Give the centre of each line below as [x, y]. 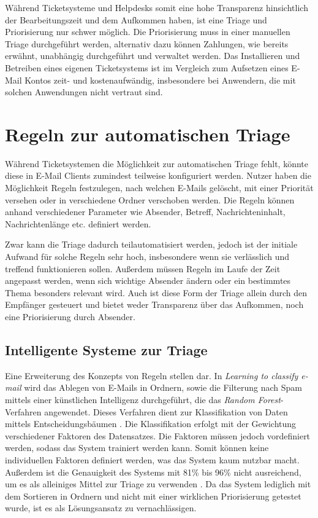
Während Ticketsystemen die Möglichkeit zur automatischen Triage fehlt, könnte [157, 163]
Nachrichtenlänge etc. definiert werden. [78, 223]
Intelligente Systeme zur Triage [106, 349]
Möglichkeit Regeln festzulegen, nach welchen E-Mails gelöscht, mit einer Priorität [159, 188]
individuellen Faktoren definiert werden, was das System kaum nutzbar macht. [152, 459]
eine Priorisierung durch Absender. [70, 316]
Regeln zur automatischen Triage [148, 134]
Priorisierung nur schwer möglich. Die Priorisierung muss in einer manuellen [148, 32]
